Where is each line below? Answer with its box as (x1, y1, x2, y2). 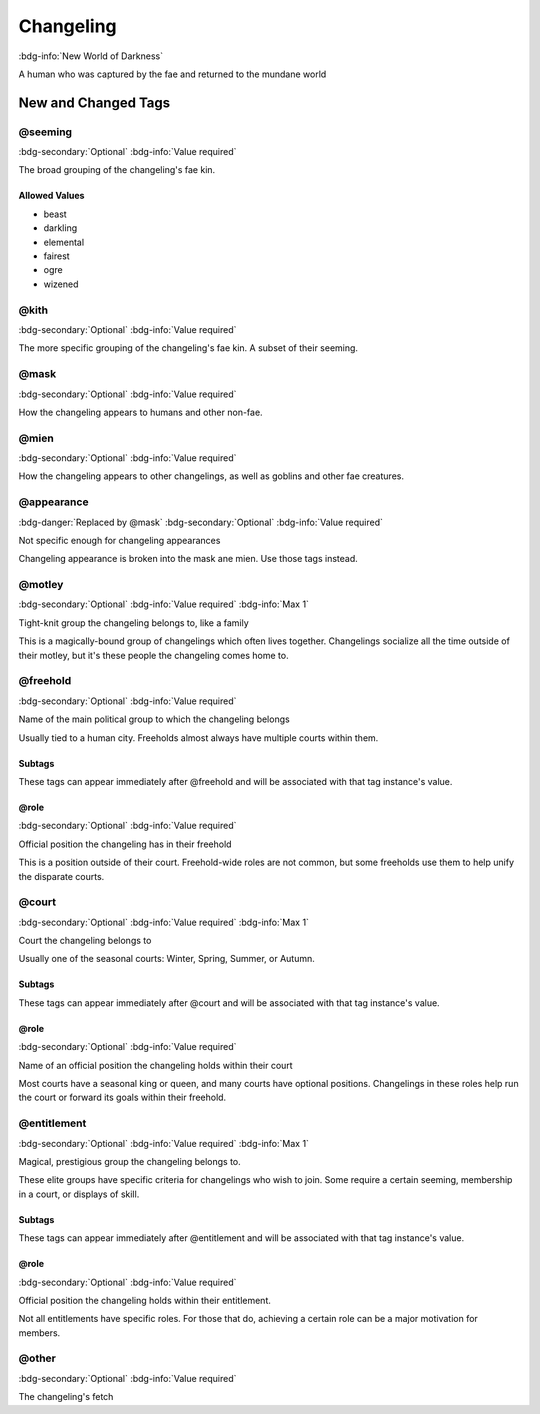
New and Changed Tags (18, 94, 171, 111)
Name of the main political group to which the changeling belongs (18, 713, 290, 725)
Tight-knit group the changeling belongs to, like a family (18, 616, 249, 629)
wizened (43, 278, 79, 290)
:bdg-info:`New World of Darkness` (18, 50, 164, 62)
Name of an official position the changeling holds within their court (18, 1059, 294, 1071)
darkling (43, 222, 78, 234)
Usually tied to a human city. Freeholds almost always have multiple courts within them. (18, 731, 379, 744)
